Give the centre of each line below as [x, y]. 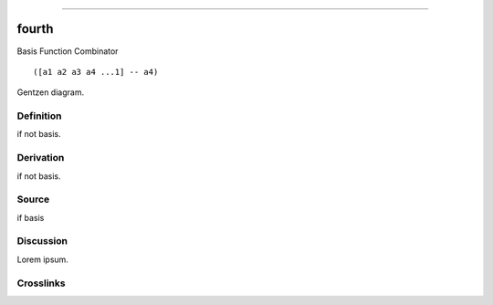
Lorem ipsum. [42, 259]
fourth [35, 29]
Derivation [41, 158]
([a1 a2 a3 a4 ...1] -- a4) [96, 72]
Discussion [42, 241]
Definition [39, 116]
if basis [31, 217]
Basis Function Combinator [68, 51]
